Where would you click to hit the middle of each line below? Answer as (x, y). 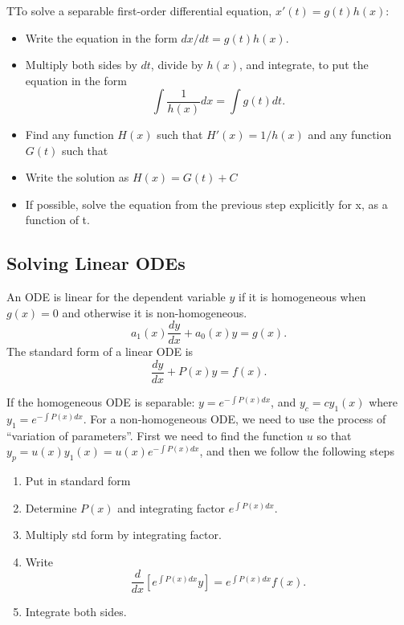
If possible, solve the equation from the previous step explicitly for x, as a (206, 204)
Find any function (69, 134)
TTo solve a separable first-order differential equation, (139, 10)
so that (334, 435)
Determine (51, 507)
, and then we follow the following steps (297, 451)
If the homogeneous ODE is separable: (101, 402)
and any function (350, 134)
